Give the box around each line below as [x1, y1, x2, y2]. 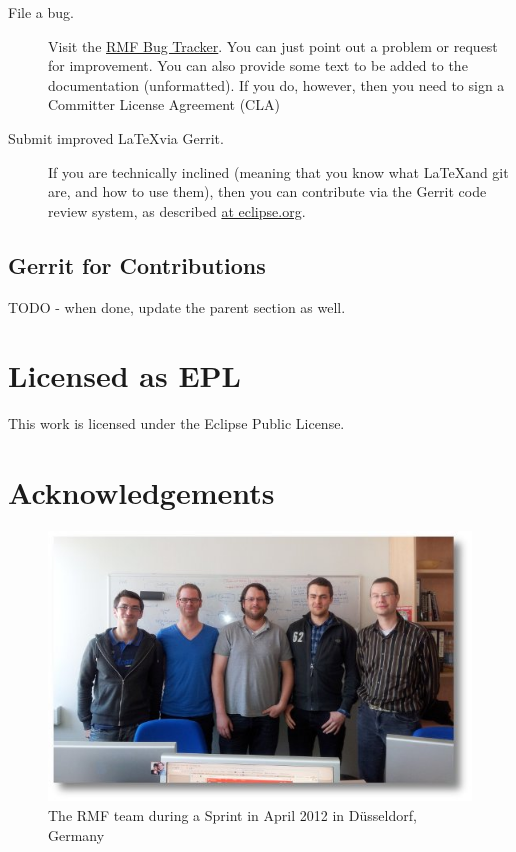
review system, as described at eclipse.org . [48, 200, 306, 221]
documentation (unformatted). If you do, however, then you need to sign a [48, 74, 505, 95]
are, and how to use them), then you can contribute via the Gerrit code [48, 181, 487, 202]
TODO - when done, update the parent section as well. [8, 296, 346, 317]
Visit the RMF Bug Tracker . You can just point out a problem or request [48, 35, 498, 56]
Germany [48, 824, 105, 845]
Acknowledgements [8, 472, 275, 513]
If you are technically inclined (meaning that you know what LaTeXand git [48, 161, 509, 182]
